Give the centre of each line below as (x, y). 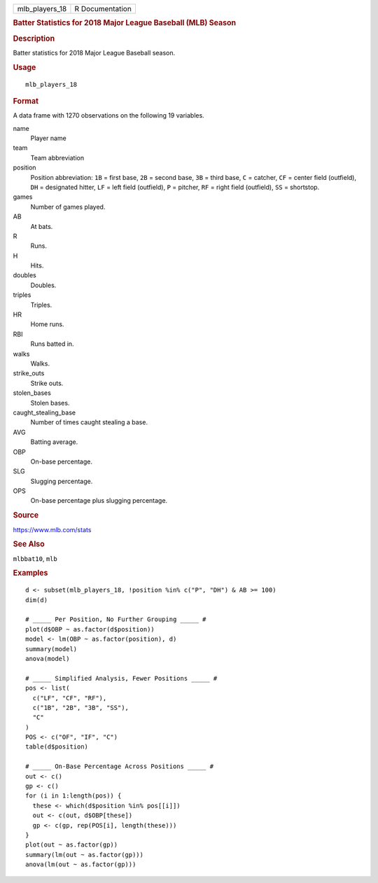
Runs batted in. (52, 344)
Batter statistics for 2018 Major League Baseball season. (94, 53)
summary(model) (51, 649)
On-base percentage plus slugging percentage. (99, 501)
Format (26, 101)
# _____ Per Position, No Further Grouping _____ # (116, 619)
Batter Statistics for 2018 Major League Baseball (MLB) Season (125, 23)
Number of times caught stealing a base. (89, 422)
